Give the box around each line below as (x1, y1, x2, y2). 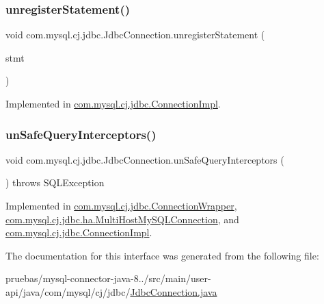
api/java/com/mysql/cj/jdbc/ (5, 284, 131, 299)
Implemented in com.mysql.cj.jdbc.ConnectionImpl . (5, 97, 221, 110)
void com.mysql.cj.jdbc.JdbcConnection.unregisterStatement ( (5, 27, 265, 42)
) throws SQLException (5, 175, 105, 190)
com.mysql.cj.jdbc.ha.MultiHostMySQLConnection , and (5, 212, 239, 226)
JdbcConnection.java (130, 284, 217, 299)
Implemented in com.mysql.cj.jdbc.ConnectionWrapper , (5, 199, 237, 212)
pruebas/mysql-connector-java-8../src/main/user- (5, 271, 211, 286)
